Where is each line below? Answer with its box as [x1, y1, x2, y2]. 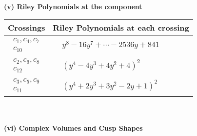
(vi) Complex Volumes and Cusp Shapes [4, 122, 143, 133]
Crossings [8, 21, 45, 33]
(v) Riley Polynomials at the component [4, 1, 142, 11]
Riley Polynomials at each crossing [53, 21, 189, 33]
